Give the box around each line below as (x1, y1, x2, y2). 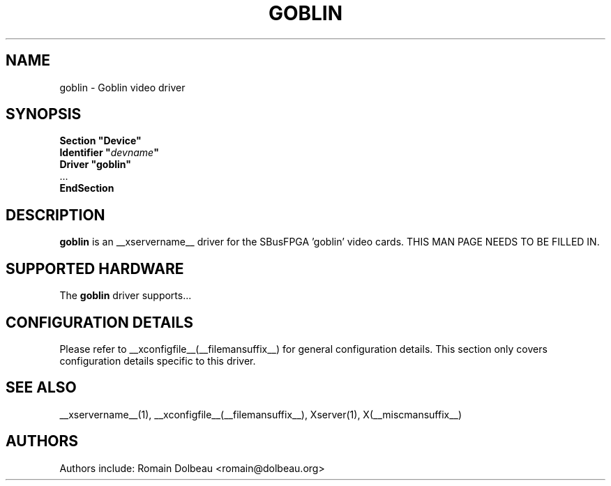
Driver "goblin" (59, 158, 131, 171)
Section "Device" (59, 135, 142, 147)
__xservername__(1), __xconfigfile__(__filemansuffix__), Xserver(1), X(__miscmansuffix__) (59, 408, 462, 420)
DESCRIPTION (6, 206, 105, 224)
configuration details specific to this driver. (59, 354, 256, 367)
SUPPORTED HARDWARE (6, 259, 184, 278)
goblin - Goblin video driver (59, 81, 186, 93)
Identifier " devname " (59, 146, 159, 159)
